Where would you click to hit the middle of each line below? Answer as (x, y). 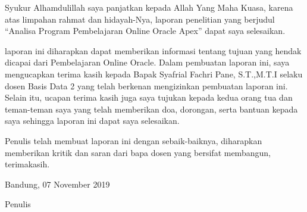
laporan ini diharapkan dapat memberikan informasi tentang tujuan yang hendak (153, 50)
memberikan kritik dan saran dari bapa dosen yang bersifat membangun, (138, 152)
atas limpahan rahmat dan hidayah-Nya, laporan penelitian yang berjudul (140, 19)
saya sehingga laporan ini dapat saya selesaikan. (92, 121)
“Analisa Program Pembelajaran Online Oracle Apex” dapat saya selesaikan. (145, 31)
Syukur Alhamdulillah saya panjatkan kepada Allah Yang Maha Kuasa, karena (149, 7)
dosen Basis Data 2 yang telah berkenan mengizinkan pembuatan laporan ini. (146, 85)
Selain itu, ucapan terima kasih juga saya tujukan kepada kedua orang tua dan (149, 97)
